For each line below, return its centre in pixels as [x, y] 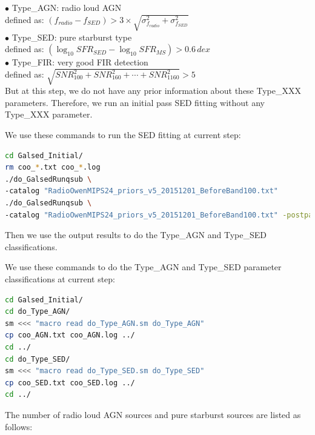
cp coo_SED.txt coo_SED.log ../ [70, 383]
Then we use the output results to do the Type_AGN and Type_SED [136, 235]
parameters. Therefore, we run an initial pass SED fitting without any [135, 102]
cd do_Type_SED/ [38, 359]
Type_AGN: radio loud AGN [67, 7]
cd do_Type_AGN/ [38, 312]
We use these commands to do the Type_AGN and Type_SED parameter [143, 267]
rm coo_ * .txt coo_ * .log [53, 168]
